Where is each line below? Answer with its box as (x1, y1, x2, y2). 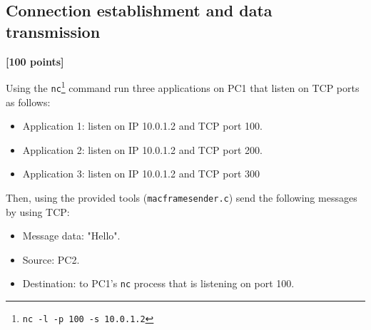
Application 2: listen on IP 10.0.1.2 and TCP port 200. (22, 142, 263, 157)
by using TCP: (6, 204, 70, 219)
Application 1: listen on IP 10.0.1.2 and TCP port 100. (22, 118, 263, 133)
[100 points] (6, 53, 64, 68)
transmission (6, 20, 101, 42)
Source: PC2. (22, 252, 80, 267)
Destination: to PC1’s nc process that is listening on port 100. (22, 276, 295, 291)
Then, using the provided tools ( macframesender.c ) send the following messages (6, 190, 357, 205)
